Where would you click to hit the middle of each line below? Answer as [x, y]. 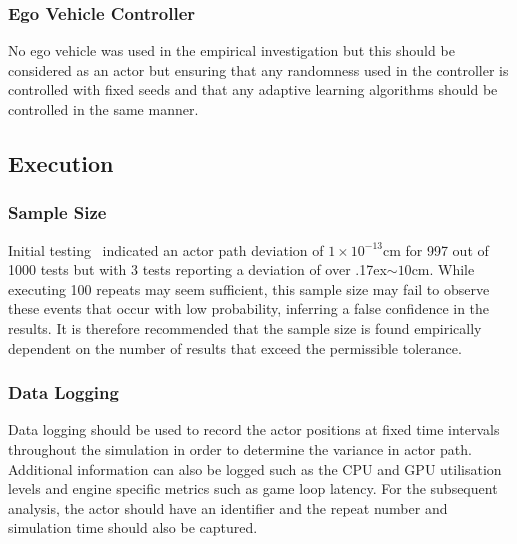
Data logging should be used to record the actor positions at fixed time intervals [254, 429]
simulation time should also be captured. [133, 527]
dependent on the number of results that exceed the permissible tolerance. [235, 347]
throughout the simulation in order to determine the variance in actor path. [240, 448]
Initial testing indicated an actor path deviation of [166, 249]
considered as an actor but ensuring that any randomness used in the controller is [258, 69]
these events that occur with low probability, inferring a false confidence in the [249, 308]
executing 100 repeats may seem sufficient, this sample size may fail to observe [249, 288]
